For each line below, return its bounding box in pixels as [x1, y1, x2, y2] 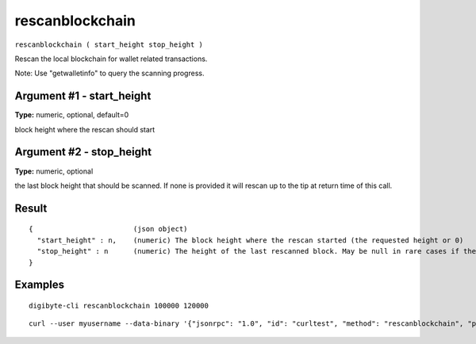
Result [14, 201, 48, 215]
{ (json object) [29, 224, 188, 234]
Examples [14, 278, 65, 292]
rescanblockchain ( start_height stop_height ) [14, 40, 204, 49]
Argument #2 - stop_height [14, 145, 152, 159]
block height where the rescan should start [14, 124, 155, 134]
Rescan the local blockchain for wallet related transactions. [14, 54, 208, 63]
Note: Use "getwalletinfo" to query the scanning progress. [14, 68, 205, 78]
